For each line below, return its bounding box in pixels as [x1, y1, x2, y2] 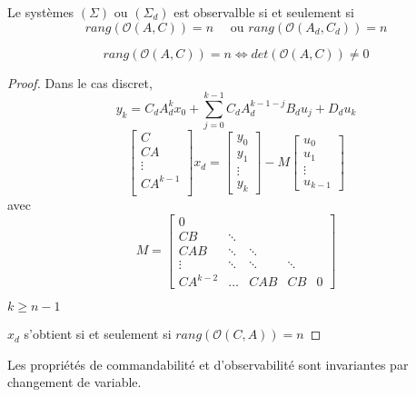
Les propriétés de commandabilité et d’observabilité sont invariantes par [7, 354, 409, 373]
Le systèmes [7, 3, 74, 21]
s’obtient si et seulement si [24, 324, 172, 343]
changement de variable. [7, 372, 142, 392]
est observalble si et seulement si [173, 3, 354, 21]
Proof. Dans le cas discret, [7, 73, 153, 92]
